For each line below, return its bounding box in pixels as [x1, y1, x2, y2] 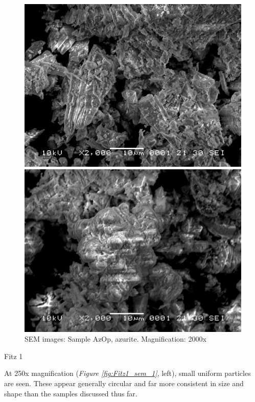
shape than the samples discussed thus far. [4, 388, 137, 398]
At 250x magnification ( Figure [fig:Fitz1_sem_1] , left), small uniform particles [4, 368, 251, 378]
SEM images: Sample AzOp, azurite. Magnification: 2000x [25, 333, 206, 344]
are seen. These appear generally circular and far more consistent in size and [4, 377, 244, 388]
